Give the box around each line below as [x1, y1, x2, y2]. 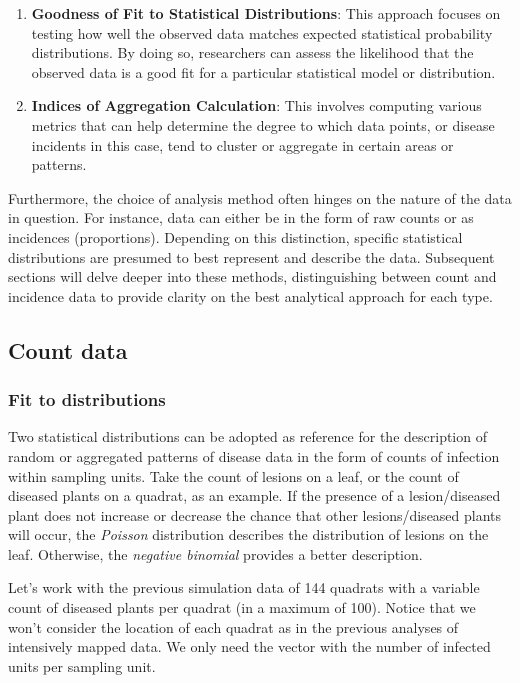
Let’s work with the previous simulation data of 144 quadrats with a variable [8, 577, 480, 598]
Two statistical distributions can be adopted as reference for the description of [8, 426, 487, 447]
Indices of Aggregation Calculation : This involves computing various [31, 95, 482, 116]
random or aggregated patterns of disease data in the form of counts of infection [8, 445, 500, 466]
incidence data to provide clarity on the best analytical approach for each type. [8, 285, 493, 306]
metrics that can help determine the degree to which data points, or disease [31, 114, 495, 135]
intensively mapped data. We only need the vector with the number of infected [8, 636, 491, 657]
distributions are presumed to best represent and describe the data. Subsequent [8, 246, 495, 267]
